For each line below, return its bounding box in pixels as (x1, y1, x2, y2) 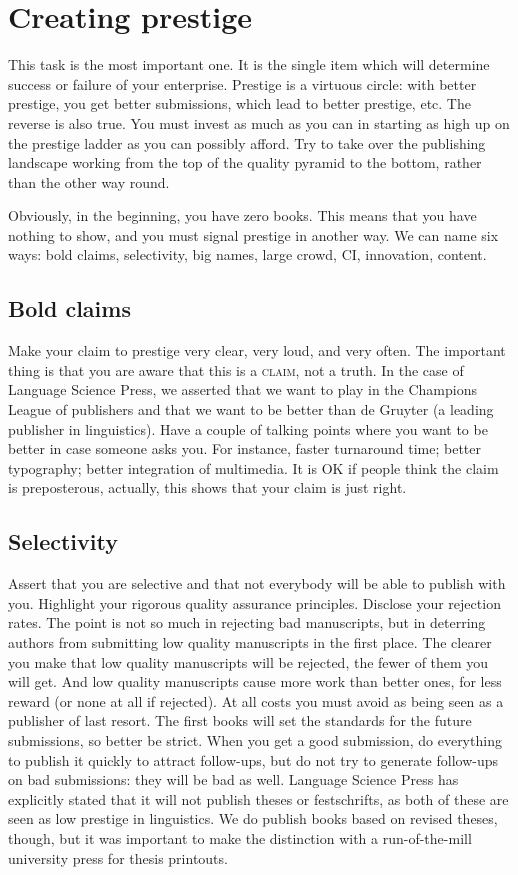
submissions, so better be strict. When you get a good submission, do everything (8, 729, 502, 750)
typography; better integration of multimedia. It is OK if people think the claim (8, 457, 499, 478)
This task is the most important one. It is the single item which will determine (8, 54, 490, 75)
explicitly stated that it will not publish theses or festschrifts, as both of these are (8, 788, 509, 809)
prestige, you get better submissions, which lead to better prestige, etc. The (8, 93, 471, 114)
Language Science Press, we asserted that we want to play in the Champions (8, 379, 478, 400)
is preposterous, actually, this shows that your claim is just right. (8, 477, 407, 498)
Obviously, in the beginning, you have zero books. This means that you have (8, 205, 477, 226)
